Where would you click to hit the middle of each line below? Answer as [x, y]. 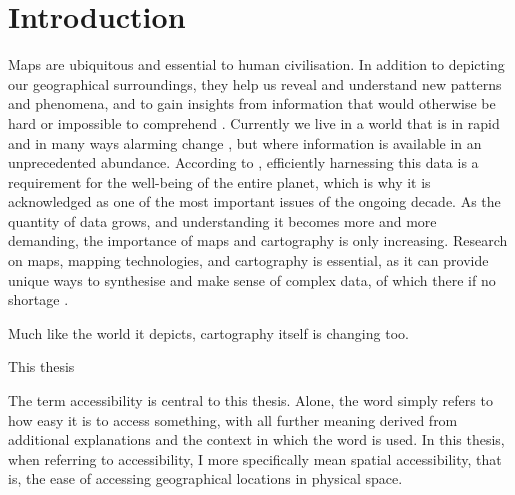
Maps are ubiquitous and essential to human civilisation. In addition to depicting [256, 64]
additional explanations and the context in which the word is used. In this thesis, [256, 439]
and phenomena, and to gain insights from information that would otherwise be [252, 103]
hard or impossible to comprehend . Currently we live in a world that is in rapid [254, 122]
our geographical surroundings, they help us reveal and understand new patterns [255, 83]
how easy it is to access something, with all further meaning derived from [233, 419]
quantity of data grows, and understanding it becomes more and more [222, 220]
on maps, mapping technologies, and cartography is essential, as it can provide [248, 260]
